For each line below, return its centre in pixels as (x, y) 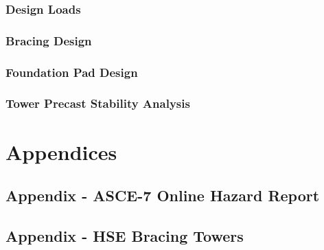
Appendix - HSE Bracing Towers (125, 235)
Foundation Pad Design (72, 72)
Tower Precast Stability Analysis (98, 103)
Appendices (61, 151)
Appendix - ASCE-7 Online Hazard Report (163, 195)
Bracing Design (49, 40)
